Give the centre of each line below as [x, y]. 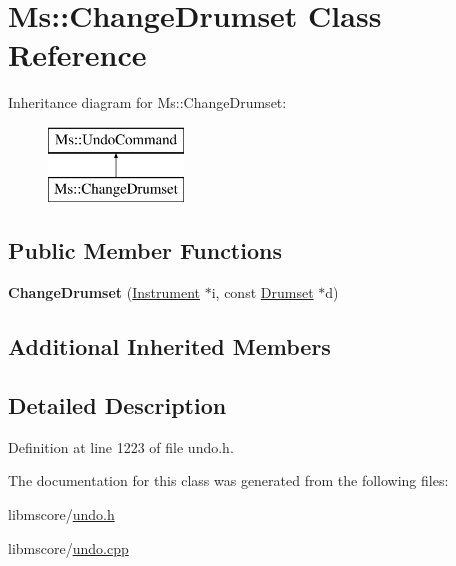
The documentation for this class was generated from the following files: [228, 480]
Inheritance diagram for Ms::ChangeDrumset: [147, 102]
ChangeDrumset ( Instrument [104, 292]
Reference [77, 54]
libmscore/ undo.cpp [68, 547]
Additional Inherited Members [169, 346]
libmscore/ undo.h [61, 514]
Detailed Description [117, 405]
